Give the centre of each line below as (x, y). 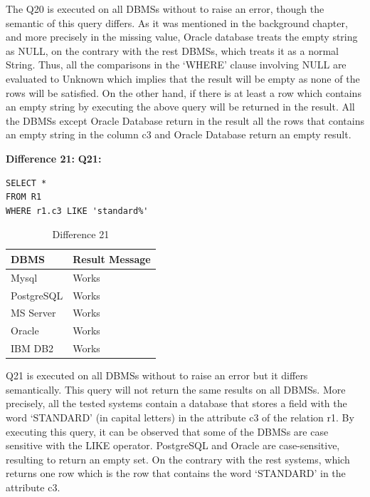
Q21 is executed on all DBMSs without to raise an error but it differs (157, 375)
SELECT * (26, 183)
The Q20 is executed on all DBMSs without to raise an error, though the (165, 9)
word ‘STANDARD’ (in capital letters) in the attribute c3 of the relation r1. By (180, 417)
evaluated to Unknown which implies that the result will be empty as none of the (183, 78)
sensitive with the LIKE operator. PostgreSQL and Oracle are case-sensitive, (173, 445)
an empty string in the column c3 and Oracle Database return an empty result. (179, 134)
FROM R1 (24, 197)
